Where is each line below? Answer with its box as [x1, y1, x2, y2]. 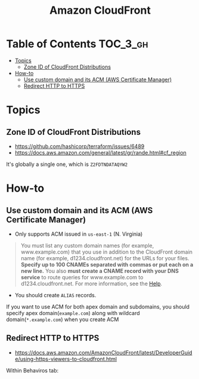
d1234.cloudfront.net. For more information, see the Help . [20, 280, 163, 287]
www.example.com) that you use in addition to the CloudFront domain [20, 248, 192, 255]
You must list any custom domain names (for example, [20, 242, 154, 249]
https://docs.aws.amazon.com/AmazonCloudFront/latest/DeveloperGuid [14, 349, 192, 356]
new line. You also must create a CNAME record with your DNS [20, 267, 179, 275]
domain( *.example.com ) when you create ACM [6, 316, 119, 323]
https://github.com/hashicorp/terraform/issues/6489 [14, 143, 145, 150]
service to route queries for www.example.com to [20, 273, 144, 281]
